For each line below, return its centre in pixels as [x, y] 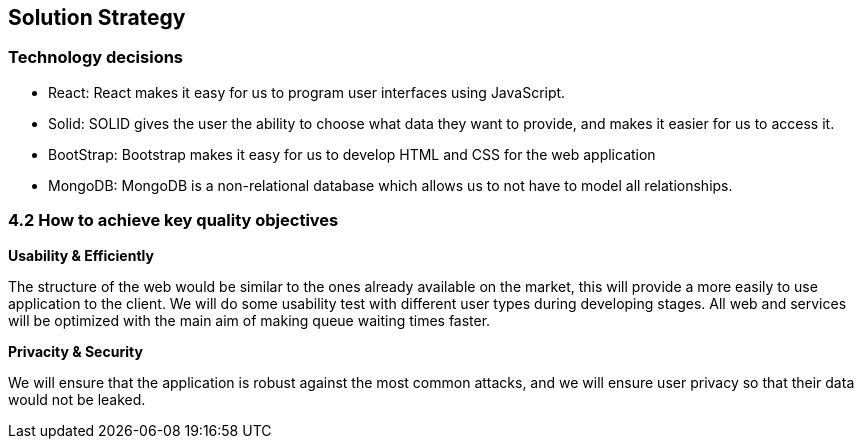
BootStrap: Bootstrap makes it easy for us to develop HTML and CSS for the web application [352, 154]
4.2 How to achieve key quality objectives [173, 220]
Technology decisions [96, 57]
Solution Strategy [97, 17]
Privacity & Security [75, 351]
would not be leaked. [77, 399]
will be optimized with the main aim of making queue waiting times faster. [249, 320]
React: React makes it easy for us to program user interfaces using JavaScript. [307, 92]
